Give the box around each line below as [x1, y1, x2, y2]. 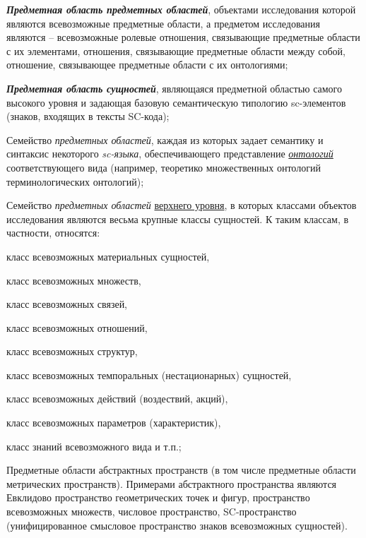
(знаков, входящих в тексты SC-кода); [6, 109, 170, 124]
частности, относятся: [6, 225, 100, 240]
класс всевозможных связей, [6, 297, 128, 311]
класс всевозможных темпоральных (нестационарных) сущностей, [6, 367, 292, 382]
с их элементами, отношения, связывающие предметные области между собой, [6, 43, 346, 58]
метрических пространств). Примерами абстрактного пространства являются [6, 476, 337, 491]
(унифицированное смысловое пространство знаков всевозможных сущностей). [6, 518, 348, 532]
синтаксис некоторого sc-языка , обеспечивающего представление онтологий [6, 146, 333, 161]
